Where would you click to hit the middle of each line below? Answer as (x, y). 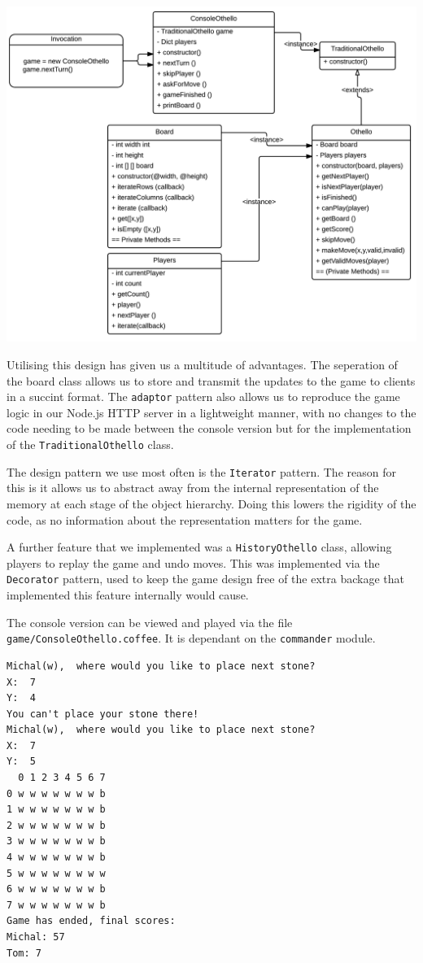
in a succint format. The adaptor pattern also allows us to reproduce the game (203, 397)
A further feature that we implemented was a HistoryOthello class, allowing (199, 547)
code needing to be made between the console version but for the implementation (209, 428)
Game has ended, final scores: (91, 921)
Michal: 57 (36, 937)
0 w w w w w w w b (56, 793)
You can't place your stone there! (103, 714)
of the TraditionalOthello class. (90, 444)
